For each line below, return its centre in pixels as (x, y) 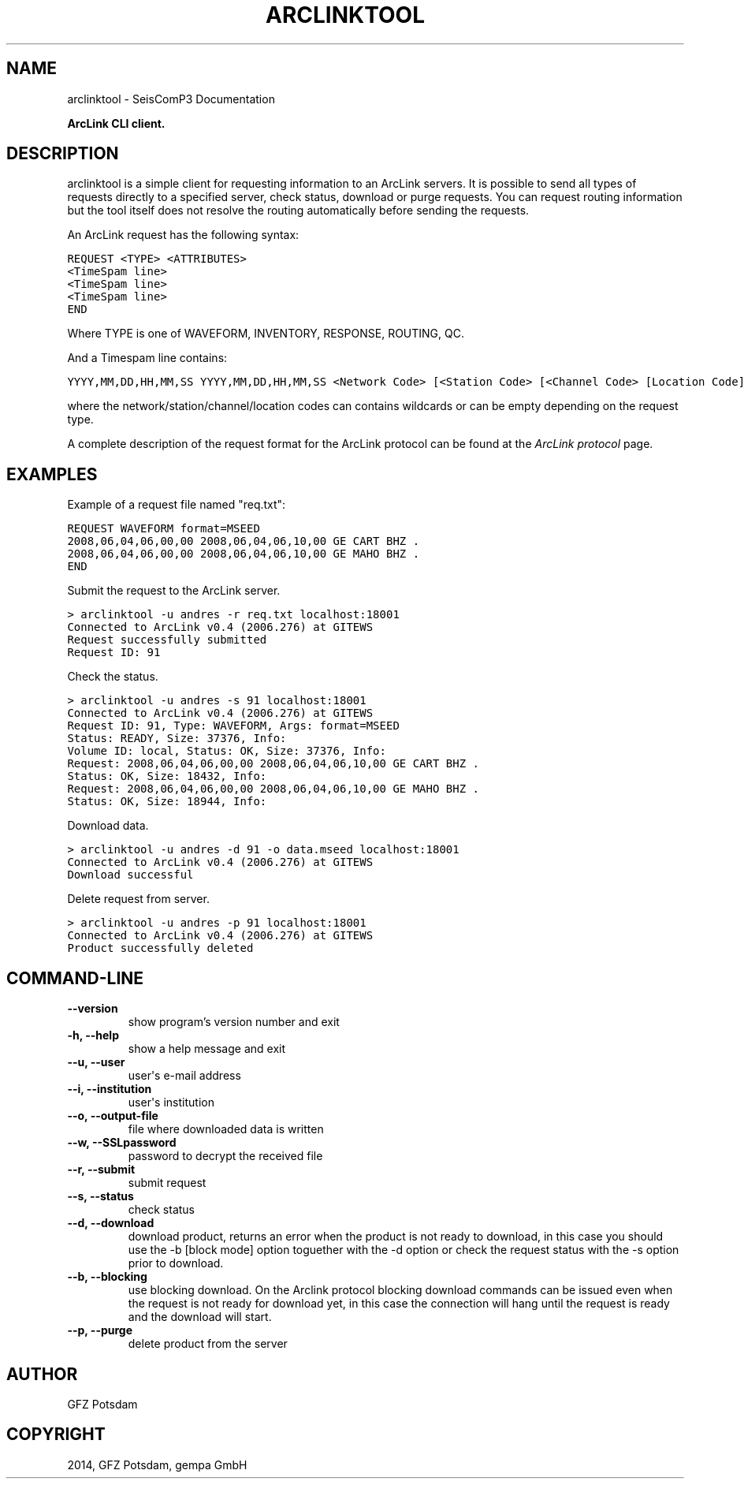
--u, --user (96, 1062)
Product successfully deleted (160, 948)
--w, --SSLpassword (122, 1143)
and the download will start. (200, 1317)
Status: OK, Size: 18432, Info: (167, 776)
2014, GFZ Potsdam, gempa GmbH (157, 1464)
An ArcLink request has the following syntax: (183, 235)
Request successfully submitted (167, 640)
